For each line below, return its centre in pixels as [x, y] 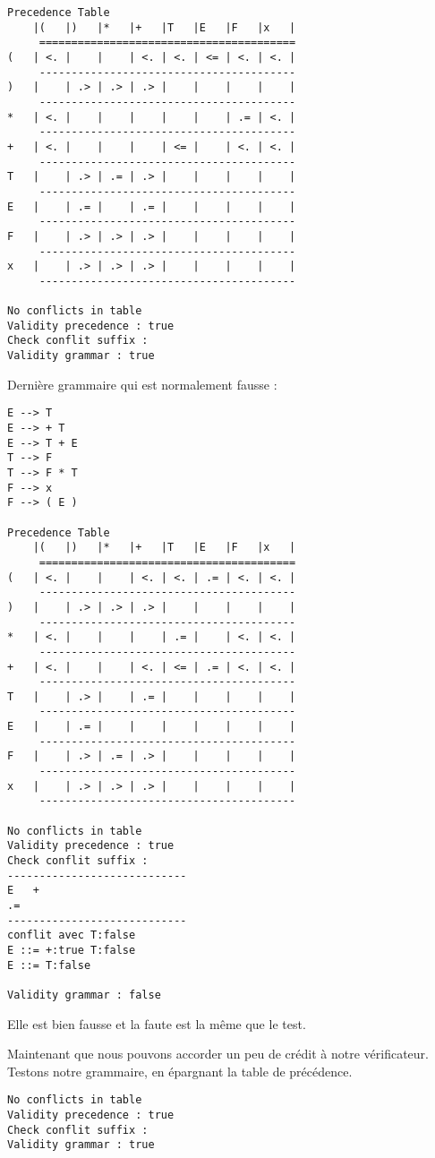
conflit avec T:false [72, 935]
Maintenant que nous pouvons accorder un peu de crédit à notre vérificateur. [218, 1054]
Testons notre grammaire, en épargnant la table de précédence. [180, 1071]
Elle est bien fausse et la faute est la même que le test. [157, 1023]
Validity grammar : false [84, 995]
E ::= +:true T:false [72, 950]
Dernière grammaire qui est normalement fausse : [142, 384]
